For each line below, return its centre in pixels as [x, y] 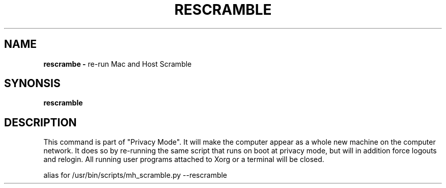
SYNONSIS [32, 84]
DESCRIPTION [40, 122]
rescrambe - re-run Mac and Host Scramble [118, 64]
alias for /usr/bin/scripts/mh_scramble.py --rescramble [135, 175]
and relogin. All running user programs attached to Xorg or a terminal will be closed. [184, 159]
